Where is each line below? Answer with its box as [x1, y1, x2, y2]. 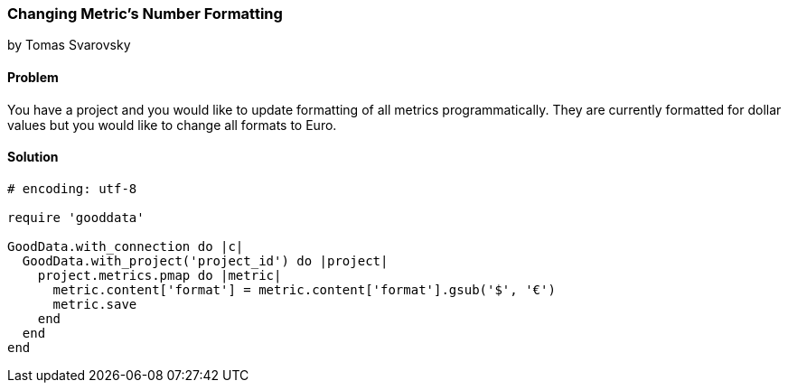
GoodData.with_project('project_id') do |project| [22, 253, 389, 268]
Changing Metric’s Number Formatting [7, 5, 283, 23]
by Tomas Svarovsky [7, 37, 131, 53]
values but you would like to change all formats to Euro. [7, 116, 337, 133]
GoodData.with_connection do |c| [7, 238, 244, 254]
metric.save [52, 296, 137, 311]
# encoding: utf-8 [7, 181, 137, 196]
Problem [7, 69, 59, 85]
